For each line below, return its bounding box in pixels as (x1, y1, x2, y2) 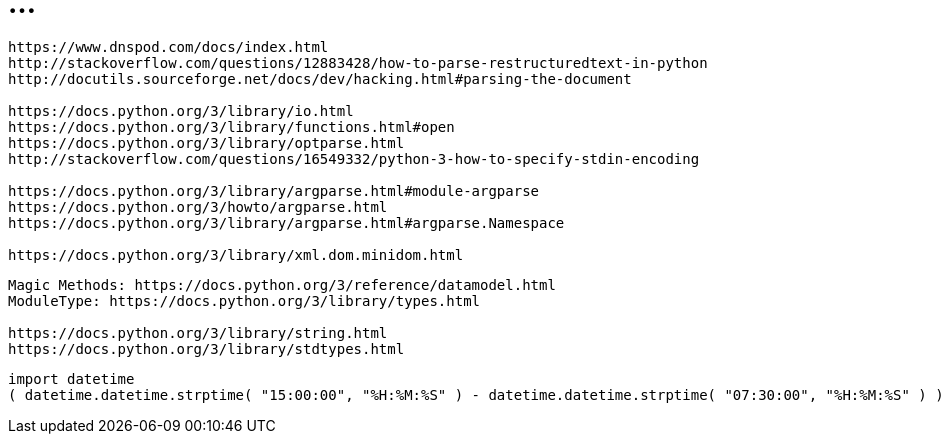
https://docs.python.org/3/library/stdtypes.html (8, 340, 405, 357)
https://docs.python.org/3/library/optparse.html (8, 134, 405, 151)
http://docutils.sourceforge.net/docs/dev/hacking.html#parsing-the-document (8, 70, 632, 87)
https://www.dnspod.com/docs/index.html (8, 38, 329, 55)
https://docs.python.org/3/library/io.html (8, 102, 354, 119)
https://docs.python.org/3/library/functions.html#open (8, 118, 455, 135)
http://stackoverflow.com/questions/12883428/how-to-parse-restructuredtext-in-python (8, 54, 708, 71)
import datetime (8, 370, 135, 387)
